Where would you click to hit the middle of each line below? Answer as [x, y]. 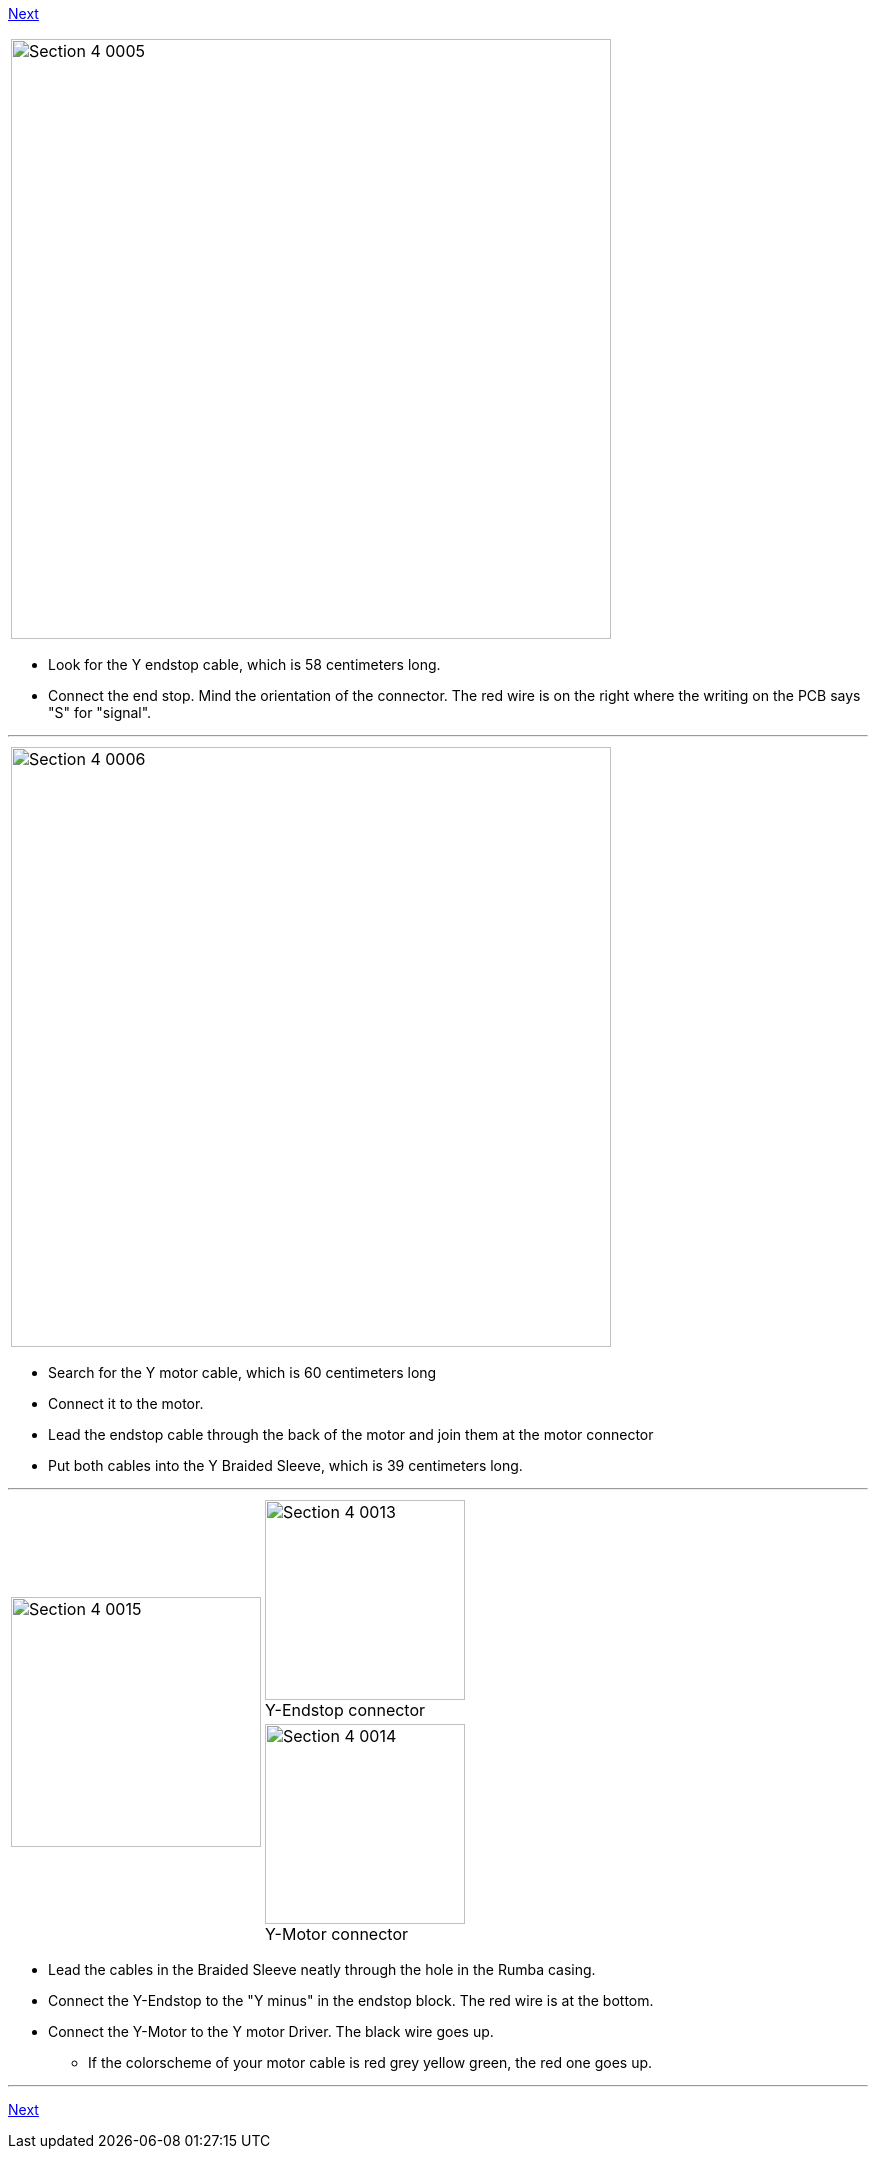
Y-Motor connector [336, 1934]
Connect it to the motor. [126, 1403]
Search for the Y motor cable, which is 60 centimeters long [242, 1372]
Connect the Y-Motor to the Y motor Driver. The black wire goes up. [271, 2031]
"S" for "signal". [100, 712]
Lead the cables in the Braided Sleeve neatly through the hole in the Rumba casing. [322, 1969]
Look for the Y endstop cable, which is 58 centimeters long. [244, 664]
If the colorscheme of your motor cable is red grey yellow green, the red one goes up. [370, 2062]
